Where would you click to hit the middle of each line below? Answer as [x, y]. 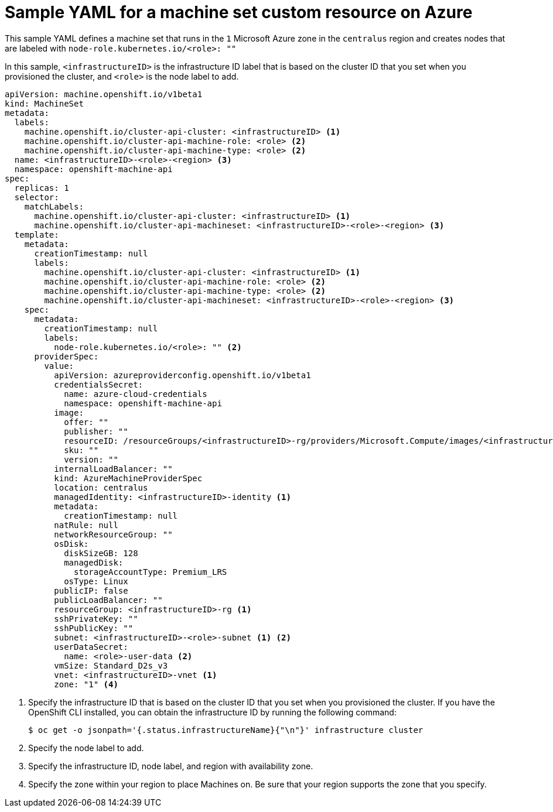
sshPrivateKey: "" [96, 619]
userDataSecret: [91, 647]
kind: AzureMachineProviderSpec [128, 478]
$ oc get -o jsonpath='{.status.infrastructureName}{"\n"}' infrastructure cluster [226, 730]
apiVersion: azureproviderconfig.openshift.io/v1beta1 [182, 375]
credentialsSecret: [99, 384]
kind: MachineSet [44, 103]
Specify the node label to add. [86, 748]
